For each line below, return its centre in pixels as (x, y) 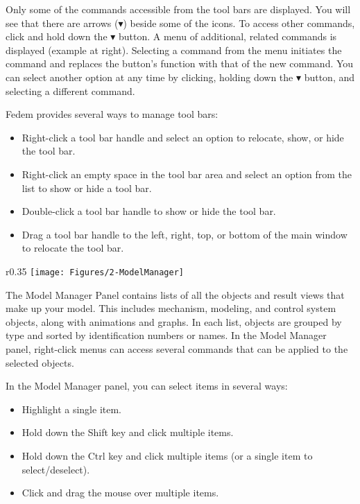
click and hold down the (57, 36)
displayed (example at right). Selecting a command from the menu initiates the (174, 50)
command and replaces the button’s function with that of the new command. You (180, 63)
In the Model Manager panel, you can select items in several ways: (147, 386)
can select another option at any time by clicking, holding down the (149, 77)
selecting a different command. (70, 90)
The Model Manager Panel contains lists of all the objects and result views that (175, 294)
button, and (329, 77)
